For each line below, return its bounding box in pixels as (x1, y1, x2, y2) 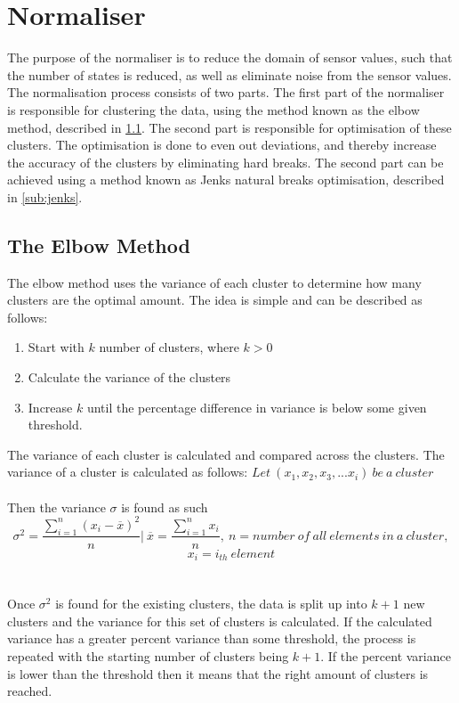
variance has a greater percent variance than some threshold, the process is (7, 629, 416, 648)
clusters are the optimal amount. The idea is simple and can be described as (7, 290, 423, 309)
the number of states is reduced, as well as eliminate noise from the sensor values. (7, 65, 452, 84)
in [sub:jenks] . (7, 187, 83, 206)
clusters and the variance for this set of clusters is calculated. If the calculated (7, 611, 432, 630)
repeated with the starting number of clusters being (7, 646, 289, 665)
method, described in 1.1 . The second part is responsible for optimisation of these (7, 118, 452, 136)
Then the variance (7, 497, 106, 516)
